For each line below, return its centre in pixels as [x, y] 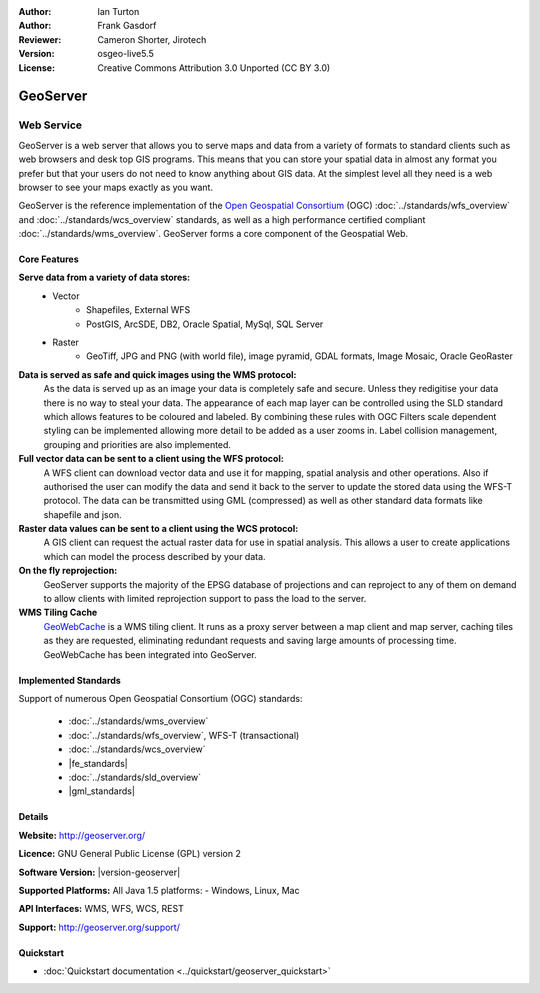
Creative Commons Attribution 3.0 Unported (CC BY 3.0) [214, 67]
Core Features [48, 259]
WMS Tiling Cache [58, 612]
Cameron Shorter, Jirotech [152, 39]
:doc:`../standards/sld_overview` [135, 777]
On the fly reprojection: [68, 571]
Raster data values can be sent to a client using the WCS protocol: [158, 529]
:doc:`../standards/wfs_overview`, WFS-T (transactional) [184, 735]
